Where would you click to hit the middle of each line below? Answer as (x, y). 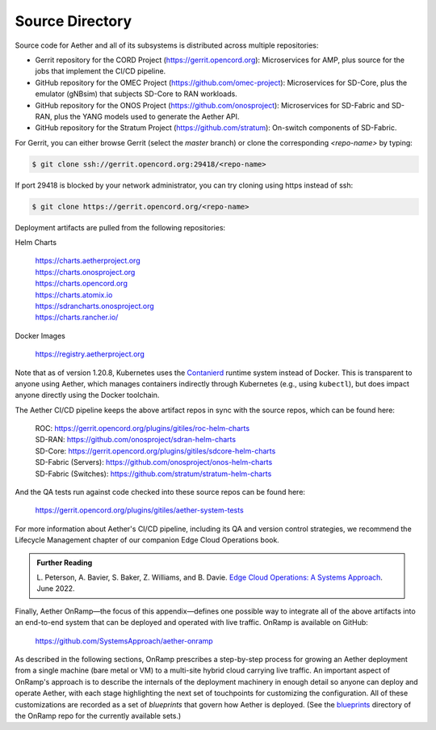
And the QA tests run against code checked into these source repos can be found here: (160, 492)
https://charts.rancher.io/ (77, 317)
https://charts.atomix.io (74, 294)
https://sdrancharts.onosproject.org (95, 306)
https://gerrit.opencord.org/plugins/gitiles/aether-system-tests (139, 510)
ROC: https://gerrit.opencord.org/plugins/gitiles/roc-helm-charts (143, 428)
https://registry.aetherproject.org (90, 354)
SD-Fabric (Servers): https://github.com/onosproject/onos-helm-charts (154, 462)
